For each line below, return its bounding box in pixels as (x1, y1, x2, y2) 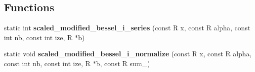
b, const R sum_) (96, 58, 150, 68)
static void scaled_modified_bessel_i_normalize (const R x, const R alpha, (4, 48, 252, 59)
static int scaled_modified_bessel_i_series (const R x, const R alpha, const (4, 23, 251, 33)
